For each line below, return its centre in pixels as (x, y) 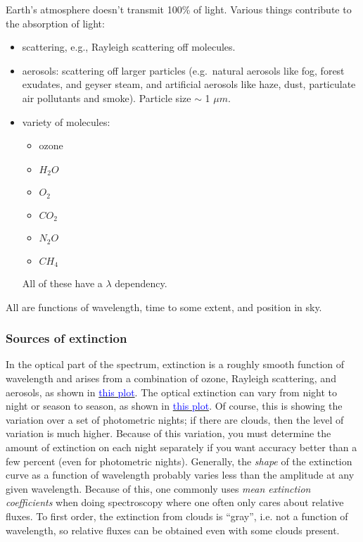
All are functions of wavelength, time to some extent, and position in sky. (164, 307)
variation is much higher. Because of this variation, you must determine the (168, 433)
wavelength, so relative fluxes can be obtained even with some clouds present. (173, 530)
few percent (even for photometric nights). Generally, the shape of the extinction (179, 461)
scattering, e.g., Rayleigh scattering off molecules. (129, 47)
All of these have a (62, 283)
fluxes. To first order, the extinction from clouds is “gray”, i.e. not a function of (177, 516)
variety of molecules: (66, 121)
